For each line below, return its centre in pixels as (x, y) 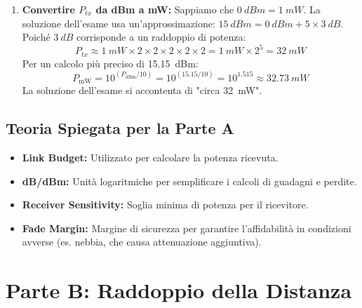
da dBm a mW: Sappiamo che (165, 9)
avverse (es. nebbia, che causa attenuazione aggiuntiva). (142, 242)
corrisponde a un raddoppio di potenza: (161, 37)
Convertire (48, 9)
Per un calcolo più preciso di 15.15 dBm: (110, 63)
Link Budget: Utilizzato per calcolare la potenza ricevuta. (150, 158)
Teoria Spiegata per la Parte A (120, 128)
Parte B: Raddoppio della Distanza (179, 290)
